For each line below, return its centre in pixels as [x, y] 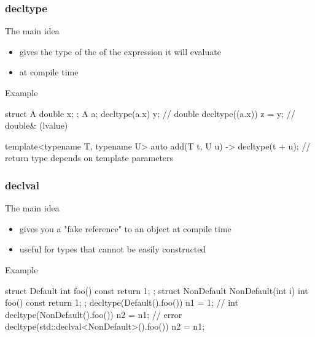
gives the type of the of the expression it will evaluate [120, 51]
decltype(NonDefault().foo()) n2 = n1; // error [94, 314]
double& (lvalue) [37, 125]
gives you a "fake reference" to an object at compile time [125, 228]
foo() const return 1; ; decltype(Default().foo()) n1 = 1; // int [122, 302]
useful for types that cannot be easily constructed [113, 249]
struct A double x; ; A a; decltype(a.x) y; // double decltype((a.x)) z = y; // [150, 113]
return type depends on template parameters [89, 158]
